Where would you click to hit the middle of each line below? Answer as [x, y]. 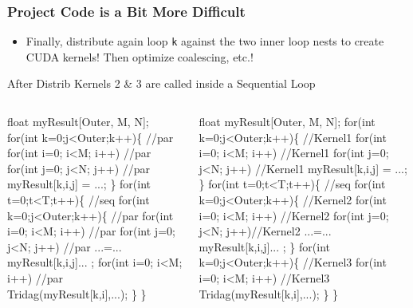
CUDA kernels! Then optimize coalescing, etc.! [140, 56]
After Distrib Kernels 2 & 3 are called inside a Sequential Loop [161, 83]
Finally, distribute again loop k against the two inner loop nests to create [205, 41]
